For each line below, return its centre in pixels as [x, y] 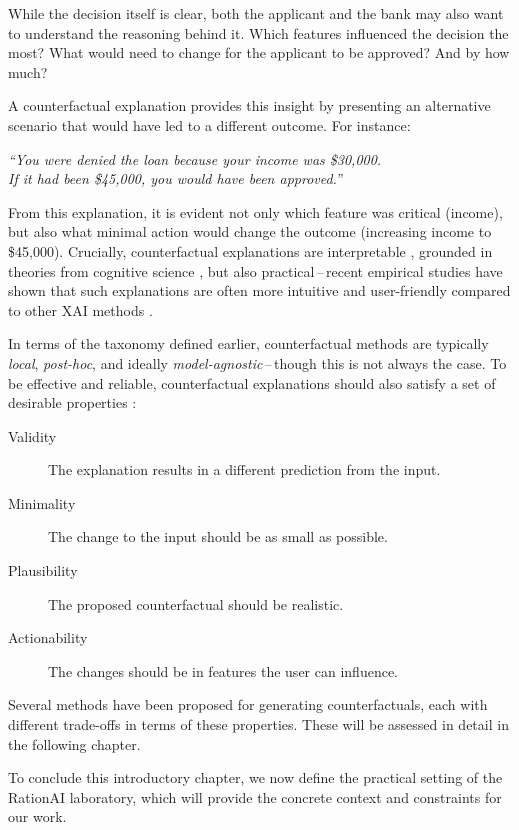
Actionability [48, 637]
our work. [37, 816]
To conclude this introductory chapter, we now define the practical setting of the [255, 777]
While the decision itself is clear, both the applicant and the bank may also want [256, 13]
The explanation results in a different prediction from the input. [244, 469]
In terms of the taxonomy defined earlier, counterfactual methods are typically [248, 343]
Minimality [42, 502]
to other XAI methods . [80, 309]
